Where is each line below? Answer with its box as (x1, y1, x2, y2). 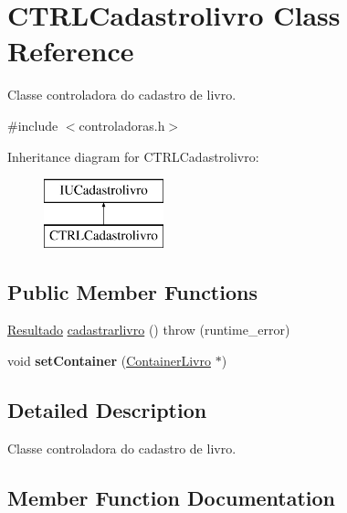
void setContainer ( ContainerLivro (7, 351, 211, 370)
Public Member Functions (7, 277, 258, 305)
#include (7, 115, 58, 134)
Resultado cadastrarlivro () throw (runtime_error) (7, 320, 290, 339)
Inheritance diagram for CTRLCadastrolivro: (7, 146, 259, 166)
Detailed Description (7, 396, 207, 424)
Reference (7, 32, 134, 69)
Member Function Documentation (7, 483, 336, 511)
